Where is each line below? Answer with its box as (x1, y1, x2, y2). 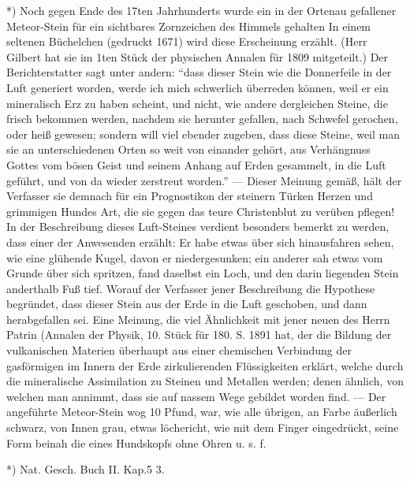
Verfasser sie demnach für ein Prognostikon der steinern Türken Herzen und (6, 188, 373, 204)
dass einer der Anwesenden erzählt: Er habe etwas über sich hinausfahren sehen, (6, 233, 394, 250)
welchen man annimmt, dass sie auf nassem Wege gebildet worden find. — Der (6, 388, 386, 404)
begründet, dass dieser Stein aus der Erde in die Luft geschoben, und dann (6, 295, 367, 312)
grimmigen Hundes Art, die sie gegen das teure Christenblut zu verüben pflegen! (6, 202, 395, 219)
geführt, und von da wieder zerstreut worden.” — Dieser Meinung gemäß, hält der (6, 172, 402, 188)
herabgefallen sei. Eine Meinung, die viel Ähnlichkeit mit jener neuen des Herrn (6, 310, 390, 327)
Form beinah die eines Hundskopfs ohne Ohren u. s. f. (6, 434, 266, 451)
